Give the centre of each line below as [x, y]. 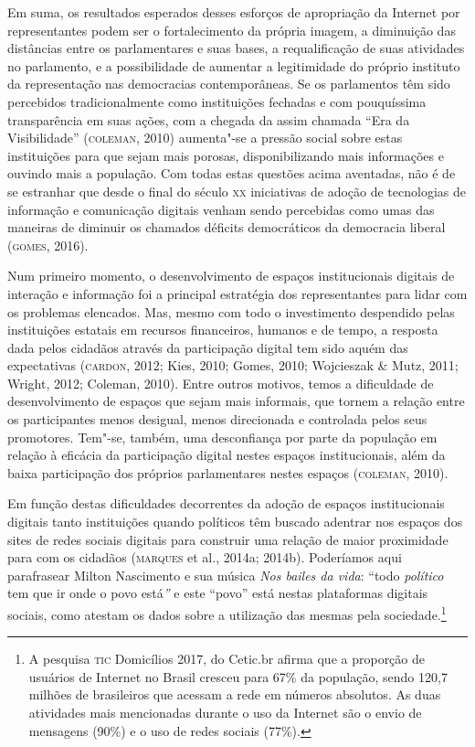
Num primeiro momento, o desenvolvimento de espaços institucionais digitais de [231, 276]
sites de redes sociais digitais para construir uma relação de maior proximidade [228, 539]
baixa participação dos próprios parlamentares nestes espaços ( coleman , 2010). [228, 472]
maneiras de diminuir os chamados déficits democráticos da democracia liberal [227, 227]
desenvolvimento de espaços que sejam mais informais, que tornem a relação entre [236, 401]
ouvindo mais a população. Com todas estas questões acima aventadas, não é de [232, 173]
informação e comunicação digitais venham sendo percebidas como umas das [221, 209]
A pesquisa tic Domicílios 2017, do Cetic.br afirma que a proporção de [227, 659]
